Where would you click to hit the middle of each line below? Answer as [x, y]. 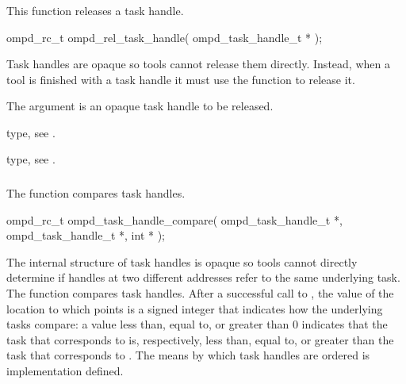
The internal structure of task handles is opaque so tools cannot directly [182, 261]
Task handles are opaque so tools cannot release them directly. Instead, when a [198, 64]
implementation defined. [65, 370]
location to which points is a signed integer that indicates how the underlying [195, 308]
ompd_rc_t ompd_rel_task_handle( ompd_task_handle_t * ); [165, 37]
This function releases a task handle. [95, 10]
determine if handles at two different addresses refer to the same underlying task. [203, 277]
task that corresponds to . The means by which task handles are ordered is [188, 355]
